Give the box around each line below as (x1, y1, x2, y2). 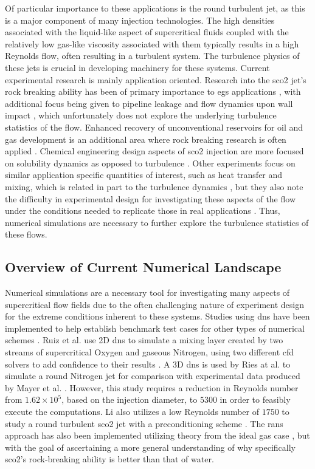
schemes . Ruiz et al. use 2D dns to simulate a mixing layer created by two (5, 334, 283, 346)
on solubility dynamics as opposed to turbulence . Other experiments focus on (5, 156, 296, 169)
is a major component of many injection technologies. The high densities (5, 13, 275, 26)
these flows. (5, 228, 47, 241)
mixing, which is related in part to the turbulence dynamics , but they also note (5, 180, 303, 193)
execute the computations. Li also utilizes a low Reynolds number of (5, 405, 259, 418)
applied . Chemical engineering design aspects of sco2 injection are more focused (5, 145, 304, 157)
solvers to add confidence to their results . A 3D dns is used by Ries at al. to (5, 357, 291, 370)
